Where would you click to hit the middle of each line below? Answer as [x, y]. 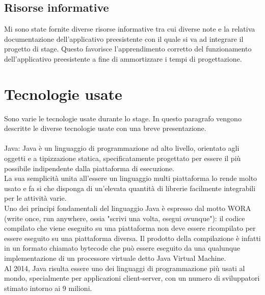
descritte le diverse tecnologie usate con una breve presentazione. [105, 128]
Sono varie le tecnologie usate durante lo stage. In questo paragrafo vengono [123, 118]
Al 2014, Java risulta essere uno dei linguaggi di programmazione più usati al [125, 268]
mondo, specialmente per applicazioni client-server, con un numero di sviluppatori [132, 278]
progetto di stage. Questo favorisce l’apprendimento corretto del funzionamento [128, 49]
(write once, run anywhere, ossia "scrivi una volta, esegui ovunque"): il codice [125, 218]
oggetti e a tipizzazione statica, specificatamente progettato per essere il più [123, 158]
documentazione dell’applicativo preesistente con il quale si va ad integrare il [124, 38]
